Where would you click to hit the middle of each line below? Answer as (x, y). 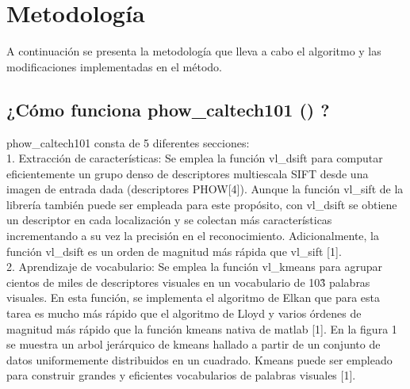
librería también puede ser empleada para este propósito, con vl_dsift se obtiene (202, 204)
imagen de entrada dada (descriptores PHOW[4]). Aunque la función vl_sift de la (205, 189)
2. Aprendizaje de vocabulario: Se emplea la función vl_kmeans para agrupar (194, 267)
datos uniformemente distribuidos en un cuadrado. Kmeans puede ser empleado (199, 359)
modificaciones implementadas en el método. (114, 66)
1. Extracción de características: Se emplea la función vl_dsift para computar (195, 158)
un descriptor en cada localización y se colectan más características (169, 220)
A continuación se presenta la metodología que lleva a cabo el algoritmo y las (194, 51)
